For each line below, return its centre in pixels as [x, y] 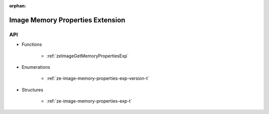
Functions [32, 44]
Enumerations [36, 67]
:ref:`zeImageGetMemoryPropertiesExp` [88, 56]
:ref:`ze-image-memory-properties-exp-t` [89, 101]
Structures [32, 90]
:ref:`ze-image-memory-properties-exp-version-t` [98, 78]
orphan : [18, 6]
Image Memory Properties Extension [67, 20]
